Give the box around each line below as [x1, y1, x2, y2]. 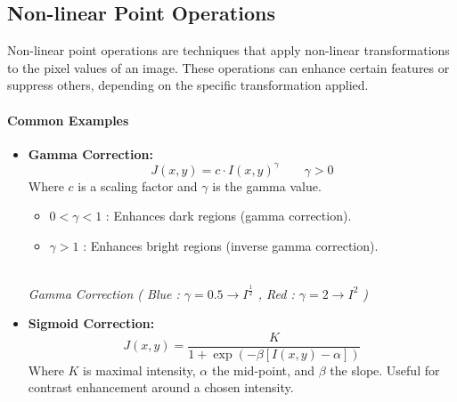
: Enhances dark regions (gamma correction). [105, 206, 352, 225]
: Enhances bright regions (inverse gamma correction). [83, 237, 379, 255]
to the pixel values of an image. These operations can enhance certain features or [7, 58, 450, 76]
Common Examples [7, 110, 129, 129]
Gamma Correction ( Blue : [28, 284, 180, 302]
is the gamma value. [212, 176, 322, 195]
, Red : [257, 284, 295, 302]
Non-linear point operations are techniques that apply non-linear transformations [7, 41, 450, 60]
